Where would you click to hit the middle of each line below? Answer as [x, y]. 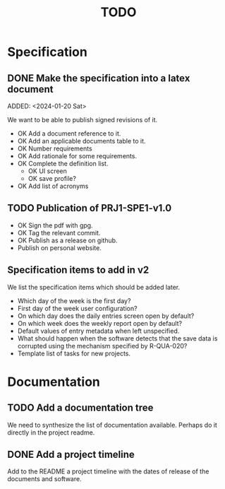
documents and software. [45, 479]
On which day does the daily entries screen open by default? [106, 316]
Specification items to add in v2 [78, 270]
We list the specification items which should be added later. [94, 287]
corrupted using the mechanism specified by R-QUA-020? [102, 346]
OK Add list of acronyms [53, 186]
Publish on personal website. [60, 247]
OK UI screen [47, 171]
